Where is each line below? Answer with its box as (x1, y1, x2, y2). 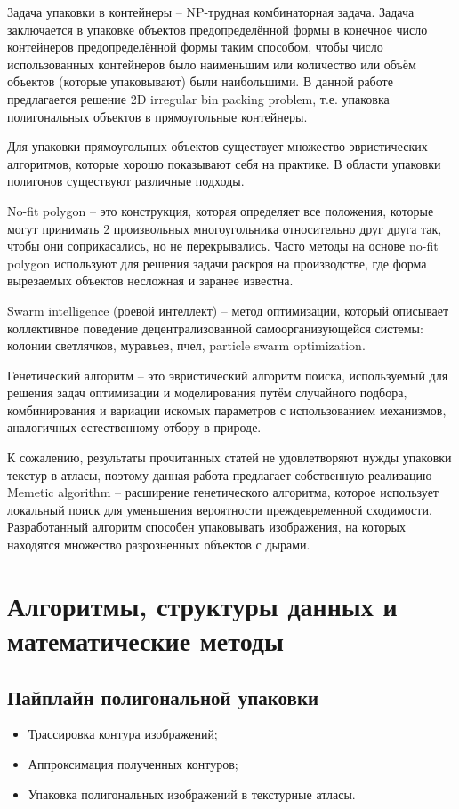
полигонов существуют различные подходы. (7, 172, 245, 190)
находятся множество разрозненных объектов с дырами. (7, 535, 310, 554)
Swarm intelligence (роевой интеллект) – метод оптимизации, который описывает (7, 300, 449, 319)
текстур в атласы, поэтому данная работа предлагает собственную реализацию (7, 465, 432, 484)
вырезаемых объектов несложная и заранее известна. (7, 271, 294, 290)
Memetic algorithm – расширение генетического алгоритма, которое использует (7, 483, 439, 501)
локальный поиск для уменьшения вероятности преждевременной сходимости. (7, 500, 432, 518)
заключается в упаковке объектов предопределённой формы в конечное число (7, 20, 428, 38)
